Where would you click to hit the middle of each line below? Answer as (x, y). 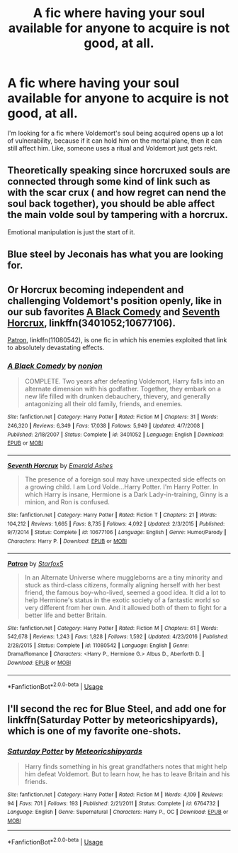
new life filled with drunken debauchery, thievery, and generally (117, 396)
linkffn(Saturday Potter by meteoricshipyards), (113, 720)
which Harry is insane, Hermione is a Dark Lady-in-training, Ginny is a (126, 494)
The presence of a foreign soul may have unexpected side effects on (125, 479)
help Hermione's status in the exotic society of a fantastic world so (122, 600)
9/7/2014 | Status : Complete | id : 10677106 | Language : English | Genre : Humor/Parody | (117, 533)
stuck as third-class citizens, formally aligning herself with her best (123, 585)
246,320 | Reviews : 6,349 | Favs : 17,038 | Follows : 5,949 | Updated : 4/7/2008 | (106, 425)
